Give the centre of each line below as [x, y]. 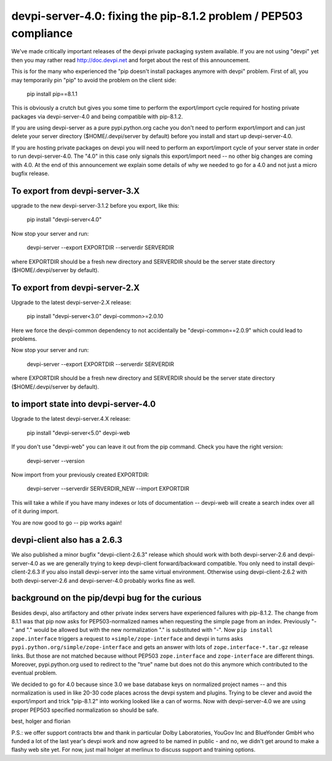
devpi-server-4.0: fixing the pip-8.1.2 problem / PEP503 [157, 16]
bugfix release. [30, 174]
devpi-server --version [56, 461]
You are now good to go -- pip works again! [67, 523]
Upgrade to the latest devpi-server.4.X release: [71, 419]
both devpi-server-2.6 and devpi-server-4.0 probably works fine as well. [103, 580]
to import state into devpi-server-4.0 [84, 404]
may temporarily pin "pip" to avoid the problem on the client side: [94, 80]
